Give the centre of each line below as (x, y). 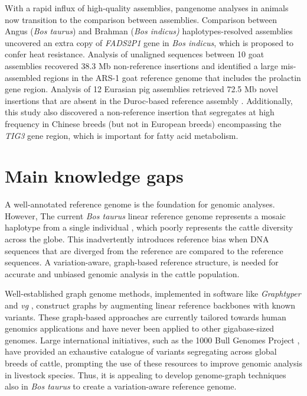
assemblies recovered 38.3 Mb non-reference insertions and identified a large (141, 65)
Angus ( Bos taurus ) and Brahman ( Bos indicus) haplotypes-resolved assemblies (149, 31)
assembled (23, 77)
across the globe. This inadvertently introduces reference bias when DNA (137, 239)
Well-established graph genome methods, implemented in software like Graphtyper (153, 293)
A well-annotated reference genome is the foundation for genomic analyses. (140, 204)
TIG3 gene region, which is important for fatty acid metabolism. (122, 135)
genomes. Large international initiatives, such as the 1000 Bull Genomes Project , (152, 340)
